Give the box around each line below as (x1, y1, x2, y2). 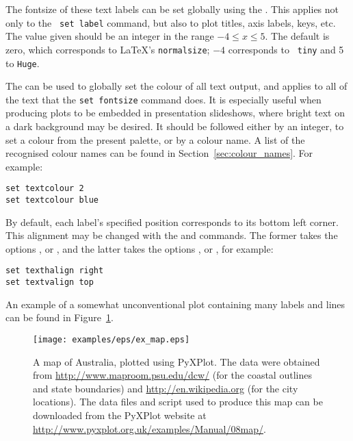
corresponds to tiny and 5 (228, 42, 344, 56)
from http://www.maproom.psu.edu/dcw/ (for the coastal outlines (33, 368, 312, 382)
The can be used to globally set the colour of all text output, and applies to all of (5, 79, 348, 93)
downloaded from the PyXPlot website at (33, 408, 207, 422)
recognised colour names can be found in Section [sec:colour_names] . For (5, 146, 313, 160)
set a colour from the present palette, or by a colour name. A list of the (5, 132, 305, 147)
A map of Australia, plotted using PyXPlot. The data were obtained (33, 354, 320, 368)
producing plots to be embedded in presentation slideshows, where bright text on (5, 105, 345, 120)
